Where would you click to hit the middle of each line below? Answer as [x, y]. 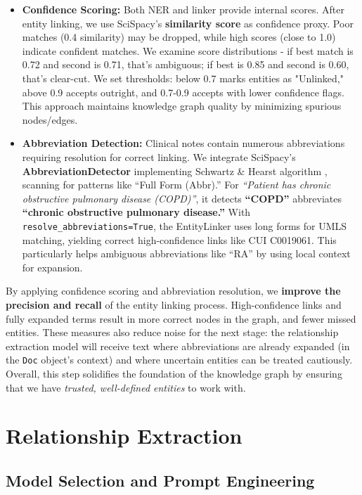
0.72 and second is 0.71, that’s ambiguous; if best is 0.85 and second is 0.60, [186, 64]
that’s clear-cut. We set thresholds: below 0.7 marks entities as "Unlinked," [183, 78]
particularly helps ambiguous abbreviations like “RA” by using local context [186, 253]
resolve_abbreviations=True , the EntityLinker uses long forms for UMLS [185, 225]
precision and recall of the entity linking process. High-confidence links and [174, 304]
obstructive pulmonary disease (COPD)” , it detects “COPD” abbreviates [182, 198]
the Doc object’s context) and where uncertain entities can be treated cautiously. [179, 360]
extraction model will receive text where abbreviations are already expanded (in [178, 346]
